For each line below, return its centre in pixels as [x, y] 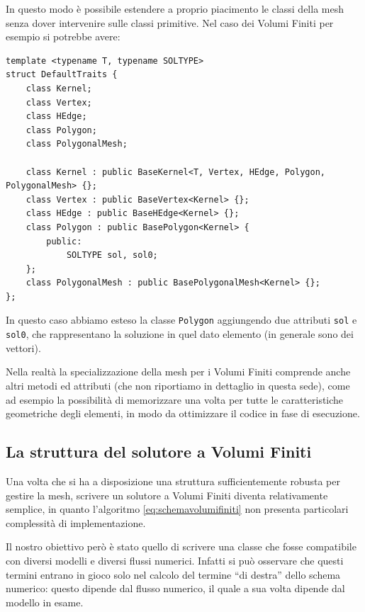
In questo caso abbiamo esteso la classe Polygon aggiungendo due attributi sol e [181, 320]
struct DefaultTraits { [62, 75]
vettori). [23, 347]
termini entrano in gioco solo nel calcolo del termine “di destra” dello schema [173, 574]
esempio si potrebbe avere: [63, 36]
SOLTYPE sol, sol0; [112, 255]
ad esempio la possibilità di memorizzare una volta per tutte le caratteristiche [175, 399]
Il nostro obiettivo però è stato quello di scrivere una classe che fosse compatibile [181, 546]
